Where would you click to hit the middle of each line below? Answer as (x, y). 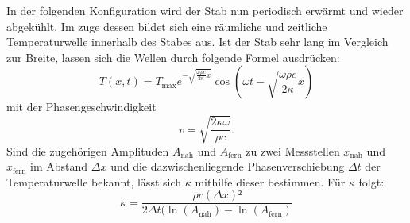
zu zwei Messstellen (293, 150)
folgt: (371, 181)
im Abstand (59, 166)
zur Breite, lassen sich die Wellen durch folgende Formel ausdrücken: (173, 57)
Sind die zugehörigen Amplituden (88, 150)
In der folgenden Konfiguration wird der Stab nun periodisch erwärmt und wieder (205, 10)
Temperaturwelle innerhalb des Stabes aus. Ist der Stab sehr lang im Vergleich (197, 42)
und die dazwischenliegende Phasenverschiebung (228, 166)
